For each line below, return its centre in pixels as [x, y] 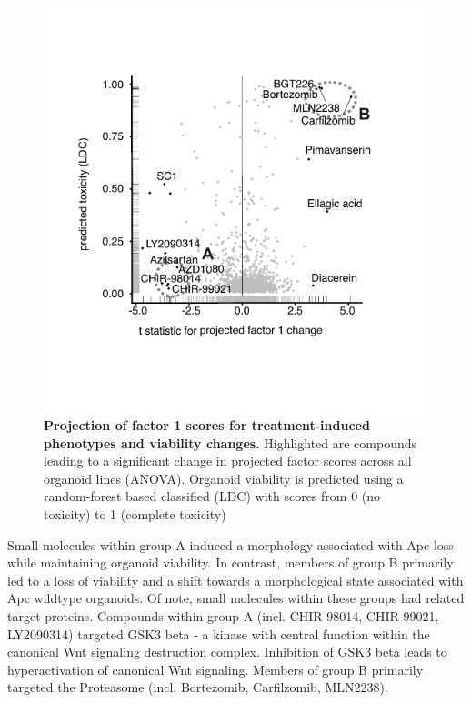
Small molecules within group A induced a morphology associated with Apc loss [230, 544]
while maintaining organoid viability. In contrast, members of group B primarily [230, 562]
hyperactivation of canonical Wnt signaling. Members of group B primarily [215, 669]
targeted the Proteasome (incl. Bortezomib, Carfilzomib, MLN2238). [198, 687]
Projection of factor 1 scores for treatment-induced [207, 425]
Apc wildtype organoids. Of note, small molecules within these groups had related [236, 598]
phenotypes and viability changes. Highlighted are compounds [230, 442]
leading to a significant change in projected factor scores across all [228, 461]
